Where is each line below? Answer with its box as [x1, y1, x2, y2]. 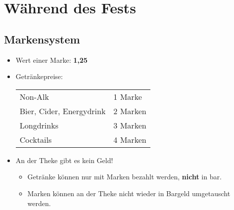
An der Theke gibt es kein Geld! [15, 155, 113, 165]
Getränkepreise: [15, 71, 63, 82]
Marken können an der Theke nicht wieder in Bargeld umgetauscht [27, 188, 231, 198]
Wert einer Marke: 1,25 [15, 54, 88, 65]
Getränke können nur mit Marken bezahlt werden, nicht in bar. [27, 171, 222, 182]
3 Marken [113, 119, 146, 131]
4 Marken [113, 133, 146, 145]
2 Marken [113, 105, 146, 117]
